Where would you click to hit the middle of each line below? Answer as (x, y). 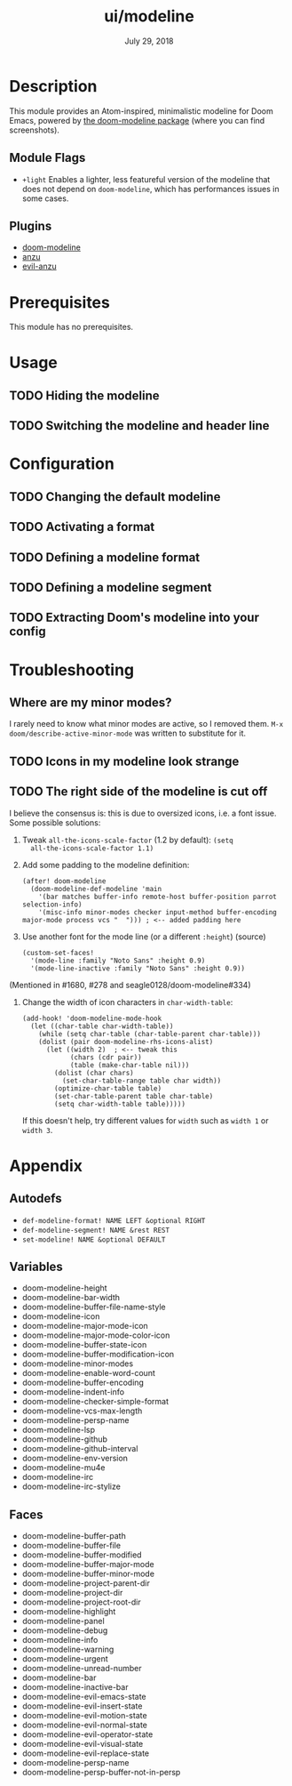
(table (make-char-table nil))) (130, 1065)
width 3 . (37, 1130)
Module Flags (47, 158)
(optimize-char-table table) (108, 1088)
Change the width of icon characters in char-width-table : (127, 1002)
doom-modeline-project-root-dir (82, 1602)
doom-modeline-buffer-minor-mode (88, 1574)
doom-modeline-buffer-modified (82, 1555)
